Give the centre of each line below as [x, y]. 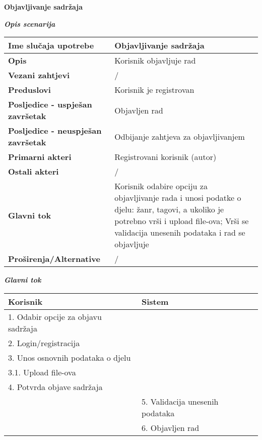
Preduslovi [29, 90]
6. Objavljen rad [170, 427]
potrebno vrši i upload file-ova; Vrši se [182, 221]
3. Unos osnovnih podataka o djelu [70, 357]
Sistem [155, 301]
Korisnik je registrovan [154, 90]
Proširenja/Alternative [54, 259]
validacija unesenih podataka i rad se [180, 233]
